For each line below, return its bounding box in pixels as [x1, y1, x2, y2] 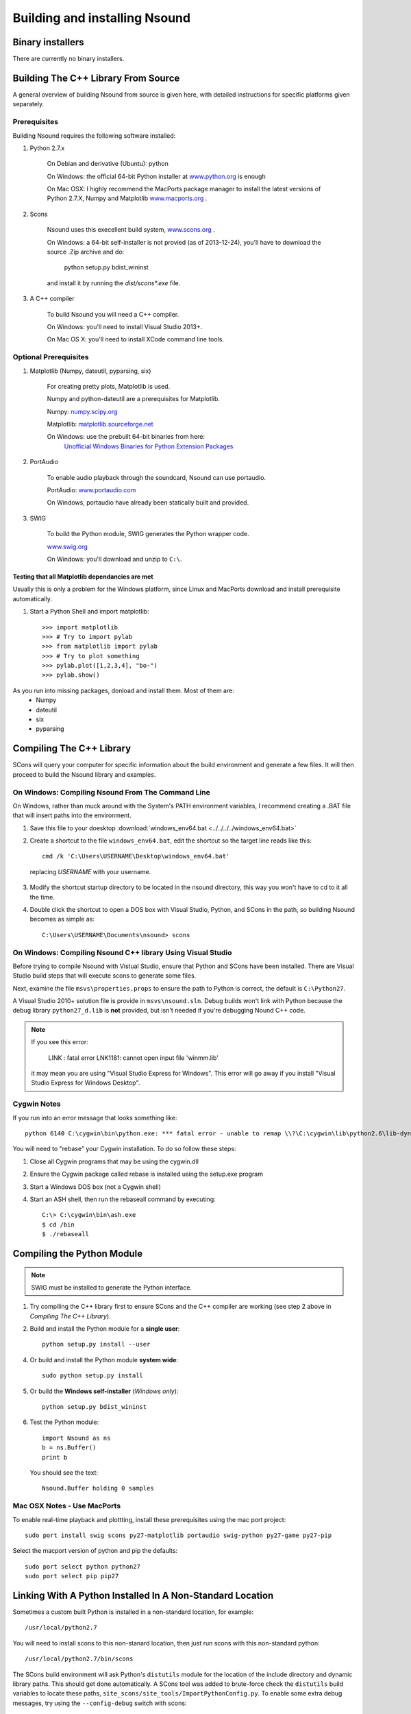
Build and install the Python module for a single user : [29, 1325, 180, 1333]
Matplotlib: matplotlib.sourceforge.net [47, 420, 153, 428]
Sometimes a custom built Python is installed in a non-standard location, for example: [12, 1608, 254, 1616]
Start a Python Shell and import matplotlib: [29, 607, 150, 616]
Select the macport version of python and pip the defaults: [12, 1547, 178, 1555]
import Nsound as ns [42, 1434, 111, 1442]
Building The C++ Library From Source [12, 72, 180, 84]
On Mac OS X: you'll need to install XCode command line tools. [47, 335, 224, 343]
